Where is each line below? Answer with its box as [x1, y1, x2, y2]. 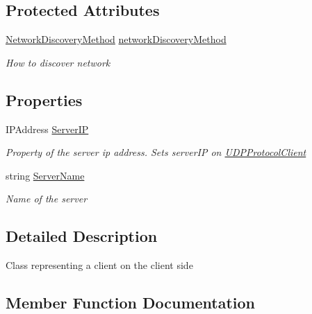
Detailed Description [6, 225, 158, 247]
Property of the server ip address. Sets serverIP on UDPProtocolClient [6, 145, 306, 159]
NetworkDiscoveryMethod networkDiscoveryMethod [6, 32, 227, 46]
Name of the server [6, 191, 88, 206]
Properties [6, 89, 83, 110]
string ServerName [6, 168, 85, 182]
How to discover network [6, 55, 110, 69]
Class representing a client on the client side [6, 258, 193, 272]
